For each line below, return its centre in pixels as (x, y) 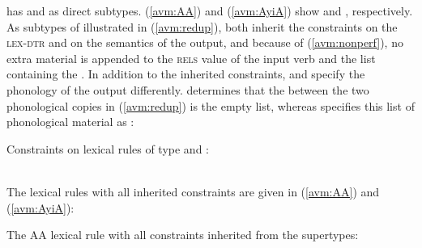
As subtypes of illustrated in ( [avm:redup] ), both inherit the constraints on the (202, 26)
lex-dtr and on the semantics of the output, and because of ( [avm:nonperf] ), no (205, 42)
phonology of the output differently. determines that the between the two (188, 89)
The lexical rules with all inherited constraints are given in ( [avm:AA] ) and (193, 191)
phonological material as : (70, 122)
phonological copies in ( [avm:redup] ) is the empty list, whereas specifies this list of (211, 105)
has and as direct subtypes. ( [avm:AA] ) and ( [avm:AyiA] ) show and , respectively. (210, 11)
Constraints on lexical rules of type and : (108, 148)
